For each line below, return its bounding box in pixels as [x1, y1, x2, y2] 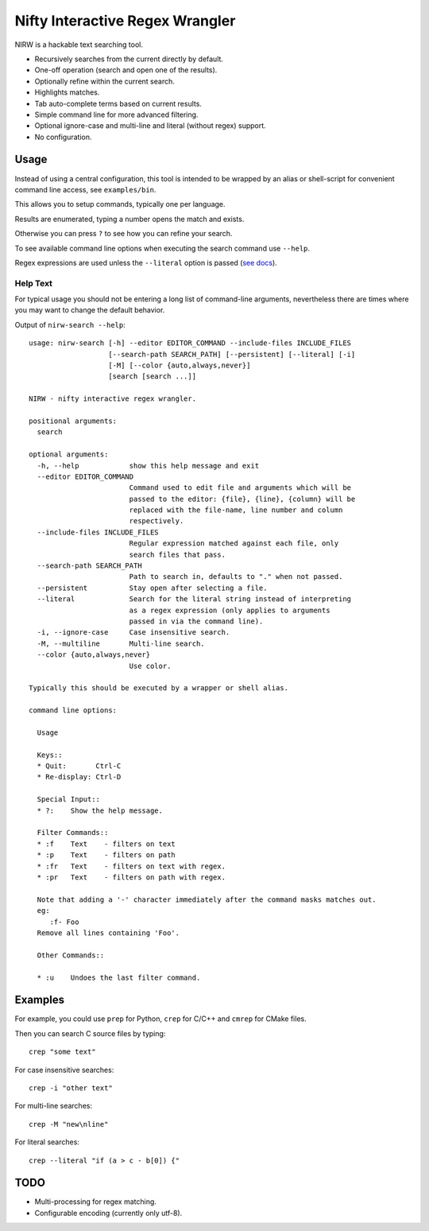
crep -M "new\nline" [29, 1120, 109, 1128]
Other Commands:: [37, 950, 105, 960]
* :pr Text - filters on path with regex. [37, 872, 226, 882]
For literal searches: [14, 1137, 79, 1147]
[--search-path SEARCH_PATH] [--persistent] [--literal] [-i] [108, 350, 356, 359]
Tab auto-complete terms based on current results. [34, 99, 203, 108]
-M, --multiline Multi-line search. [37, 639, 206, 648]
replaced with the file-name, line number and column [129, 506, 343, 515]
